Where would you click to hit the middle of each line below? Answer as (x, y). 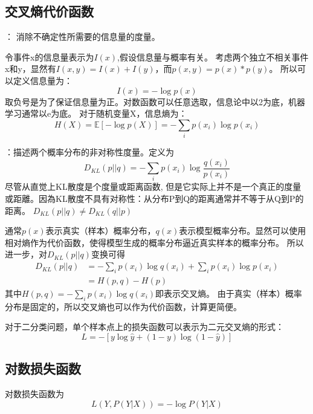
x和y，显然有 (31, 69)
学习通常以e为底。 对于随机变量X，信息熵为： (96, 113)
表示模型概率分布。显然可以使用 (243, 231)
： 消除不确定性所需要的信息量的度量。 (82, 37)
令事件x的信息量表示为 (50, 57)
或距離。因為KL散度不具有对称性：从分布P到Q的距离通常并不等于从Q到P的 (154, 199)
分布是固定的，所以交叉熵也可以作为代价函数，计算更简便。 (123, 306)
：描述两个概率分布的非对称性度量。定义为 (89, 152)
